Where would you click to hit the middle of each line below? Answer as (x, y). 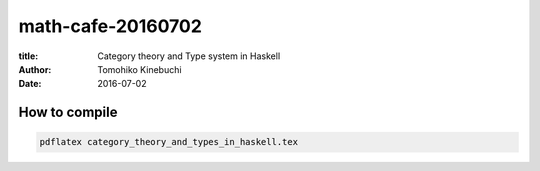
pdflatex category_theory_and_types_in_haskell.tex (169, 142)
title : (28, 56)
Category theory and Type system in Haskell (189, 56)
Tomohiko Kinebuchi (139, 69)
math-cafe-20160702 (110, 26)
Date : (30, 84)
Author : (35, 69)
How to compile (68, 112)
